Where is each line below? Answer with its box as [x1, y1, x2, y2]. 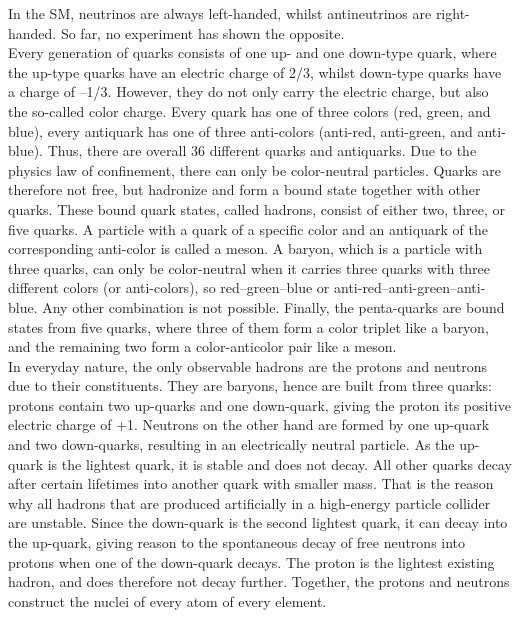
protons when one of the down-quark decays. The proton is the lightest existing [8, 551, 495, 572]
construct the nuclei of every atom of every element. [8, 590, 327, 611]
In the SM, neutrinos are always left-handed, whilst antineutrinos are [8, 3, 432, 23]
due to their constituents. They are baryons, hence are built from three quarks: [8, 375, 492, 396]
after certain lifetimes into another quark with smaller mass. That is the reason [8, 473, 494, 494]
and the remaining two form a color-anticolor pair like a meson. [8, 336, 397, 357]
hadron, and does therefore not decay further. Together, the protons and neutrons [8, 571, 510, 592]
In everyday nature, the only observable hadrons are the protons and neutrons [8, 355, 487, 376]
